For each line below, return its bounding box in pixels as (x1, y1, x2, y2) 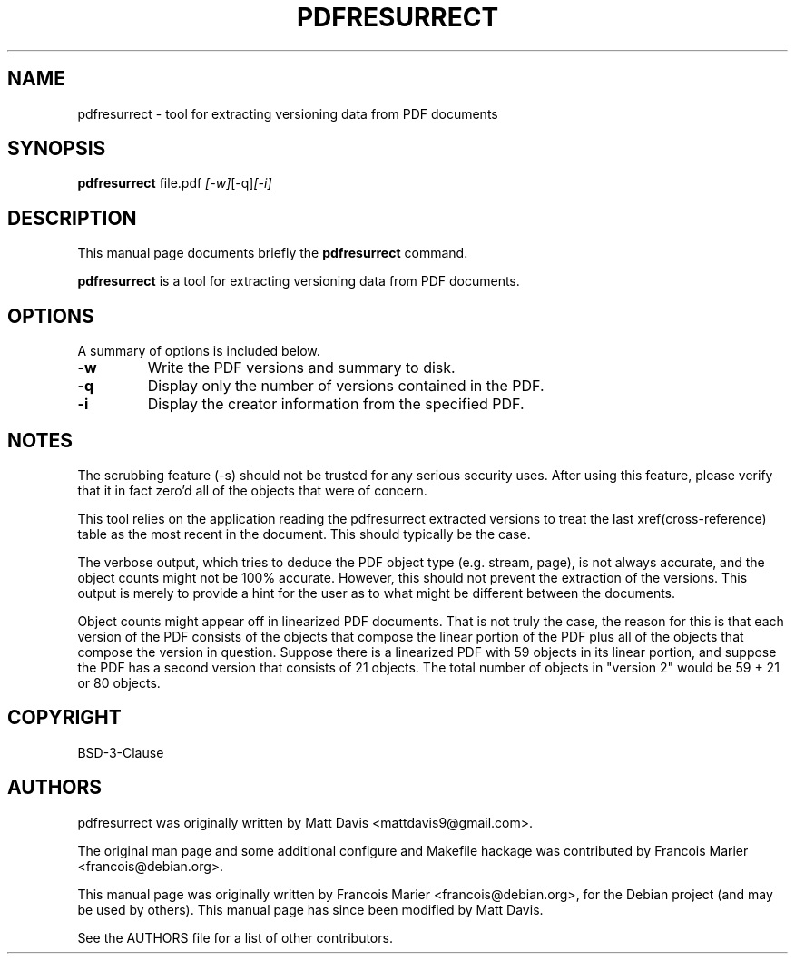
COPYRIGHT (7, 706, 122, 730)
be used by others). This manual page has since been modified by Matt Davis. (77, 901, 544, 917)
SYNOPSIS (7, 137, 106, 161)
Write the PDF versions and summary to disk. (147, 358, 456, 378)
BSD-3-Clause (77, 744, 164, 760)
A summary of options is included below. (77, 343, 320, 359)
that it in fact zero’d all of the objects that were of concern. (77, 482, 427, 498)
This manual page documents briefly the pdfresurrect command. (77, 245, 468, 261)
